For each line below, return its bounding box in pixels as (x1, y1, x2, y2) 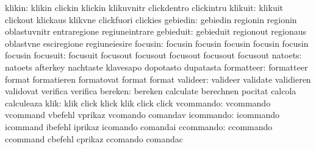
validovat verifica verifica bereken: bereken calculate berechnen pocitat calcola (5, 85, 296, 97)
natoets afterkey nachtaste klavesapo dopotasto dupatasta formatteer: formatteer (5, 60, 308, 73)
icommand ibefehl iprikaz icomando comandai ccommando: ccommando (5, 120, 273, 133)
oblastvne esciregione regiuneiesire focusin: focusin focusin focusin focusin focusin (5, 36, 309, 49)
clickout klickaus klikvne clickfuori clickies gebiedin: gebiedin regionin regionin (5, 13, 297, 26)
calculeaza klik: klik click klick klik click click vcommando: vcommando (5, 96, 271, 109)
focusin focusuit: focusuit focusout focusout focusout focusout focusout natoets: (5, 49, 302, 61)
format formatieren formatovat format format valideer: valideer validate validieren (5, 72, 311, 85)
